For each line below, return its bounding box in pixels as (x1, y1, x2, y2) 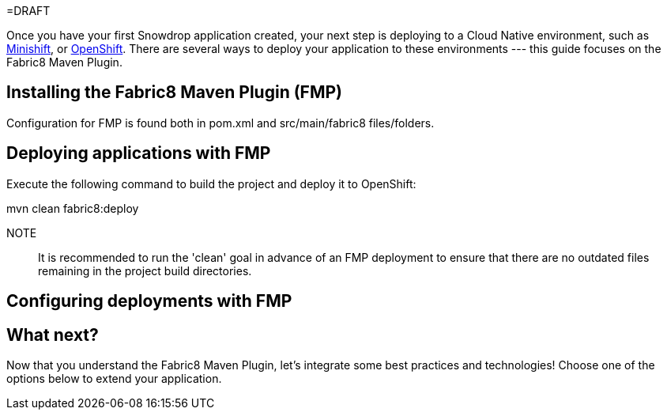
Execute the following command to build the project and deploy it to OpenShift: (6, 176, 416, 191)
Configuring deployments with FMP (6, 291, 292, 312)
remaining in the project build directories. (38, 263, 252, 278)
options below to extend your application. (6, 371, 222, 385)
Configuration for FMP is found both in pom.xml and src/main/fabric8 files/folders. (6, 115, 435, 130)
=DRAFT (6, 4, 51, 17)
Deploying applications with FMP (6, 143, 271, 164)
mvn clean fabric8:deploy (6, 201, 139, 215)
